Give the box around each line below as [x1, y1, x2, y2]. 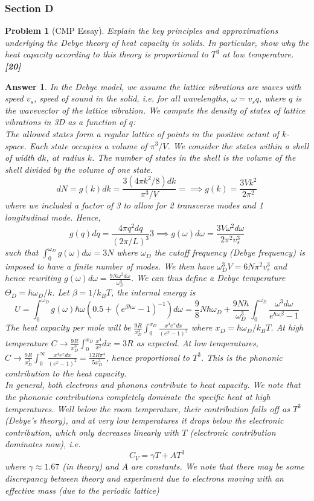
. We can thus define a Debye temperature [130, 271, 286, 284]
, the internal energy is [111, 286, 196, 299]
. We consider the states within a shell [167, 139, 309, 152]
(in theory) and [62, 460, 119, 473]
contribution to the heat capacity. [5, 366, 127, 379]
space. [5, 139, 27, 152]
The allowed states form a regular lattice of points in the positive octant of [5, 127, 279, 140]
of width [5, 151, 35, 164]
